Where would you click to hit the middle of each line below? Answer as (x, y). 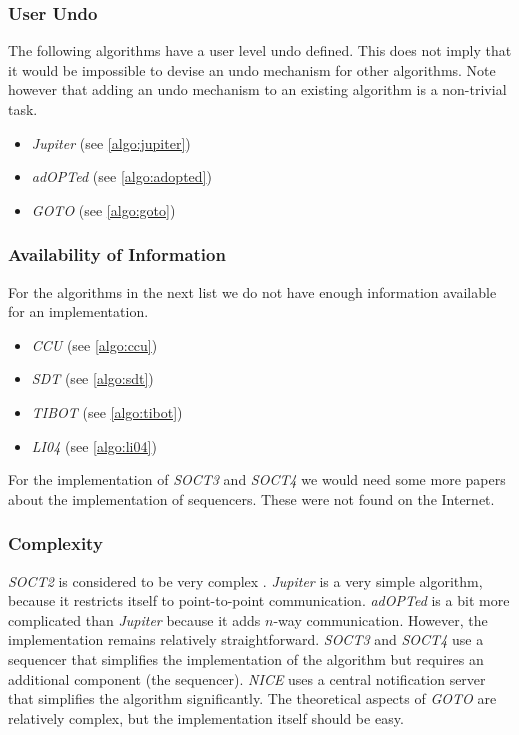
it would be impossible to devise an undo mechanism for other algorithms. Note (252, 69)
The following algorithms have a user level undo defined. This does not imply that (260, 50)
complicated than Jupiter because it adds (134, 619)
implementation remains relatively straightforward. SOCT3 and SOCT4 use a (246, 639)
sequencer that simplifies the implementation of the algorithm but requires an (246, 658)
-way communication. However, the (380, 619)
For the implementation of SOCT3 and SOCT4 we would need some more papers (257, 479)
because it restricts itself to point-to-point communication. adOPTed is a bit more (259, 600)
